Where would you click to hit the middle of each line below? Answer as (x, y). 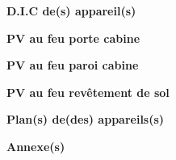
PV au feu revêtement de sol (88, 92)
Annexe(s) (36, 146)
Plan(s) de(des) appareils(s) (86, 119)
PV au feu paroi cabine (73, 65)
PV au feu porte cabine (73, 38)
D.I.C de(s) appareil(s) (71, 11)
